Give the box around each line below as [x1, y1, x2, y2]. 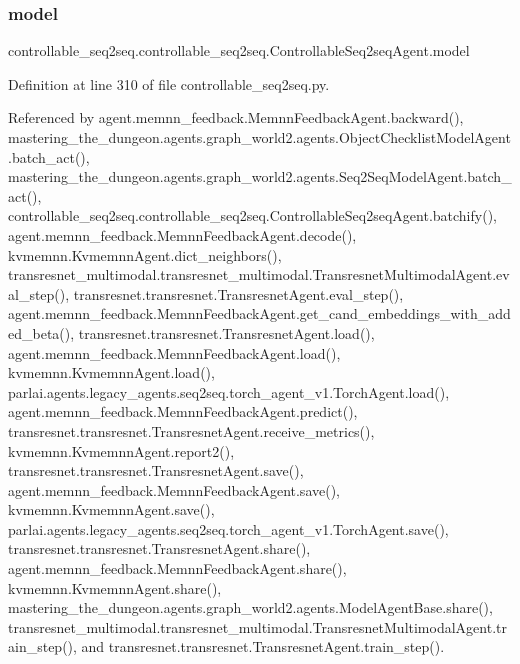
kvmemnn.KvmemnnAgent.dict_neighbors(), [8, 244, 282, 265]
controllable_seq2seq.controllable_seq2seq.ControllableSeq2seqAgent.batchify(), [8, 205, 497, 226]
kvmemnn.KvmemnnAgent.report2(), [8, 440, 235, 461]
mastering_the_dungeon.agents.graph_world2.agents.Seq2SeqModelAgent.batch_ [8, 166, 512, 187]
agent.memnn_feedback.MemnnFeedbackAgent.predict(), [8, 401, 358, 422]
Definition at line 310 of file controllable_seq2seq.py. [8, 73, 330, 94]
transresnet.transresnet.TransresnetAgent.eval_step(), [73, 283, 404, 304]
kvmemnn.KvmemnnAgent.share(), [8, 577, 222, 598]
